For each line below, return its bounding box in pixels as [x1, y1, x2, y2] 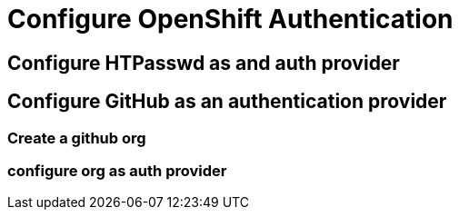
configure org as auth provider [7, 161, 227, 180]
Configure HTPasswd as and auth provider [7, 51, 400, 74]
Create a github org [7, 128, 146, 147]
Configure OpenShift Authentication [7, 4, 454, 35]
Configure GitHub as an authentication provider [7, 90, 447, 113]
